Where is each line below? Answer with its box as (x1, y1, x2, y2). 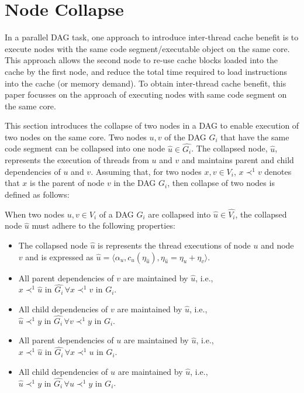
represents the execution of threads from (5, 154, 149, 166)
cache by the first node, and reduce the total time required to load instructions (5, 65, 288, 77)
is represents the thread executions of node (98, 239, 251, 251)
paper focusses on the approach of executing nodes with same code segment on (5, 88, 287, 101)
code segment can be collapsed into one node (5, 142, 165, 154)
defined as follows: (5, 188, 70, 201)
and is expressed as (25, 250, 94, 263)
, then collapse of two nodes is (167, 177, 275, 189)
